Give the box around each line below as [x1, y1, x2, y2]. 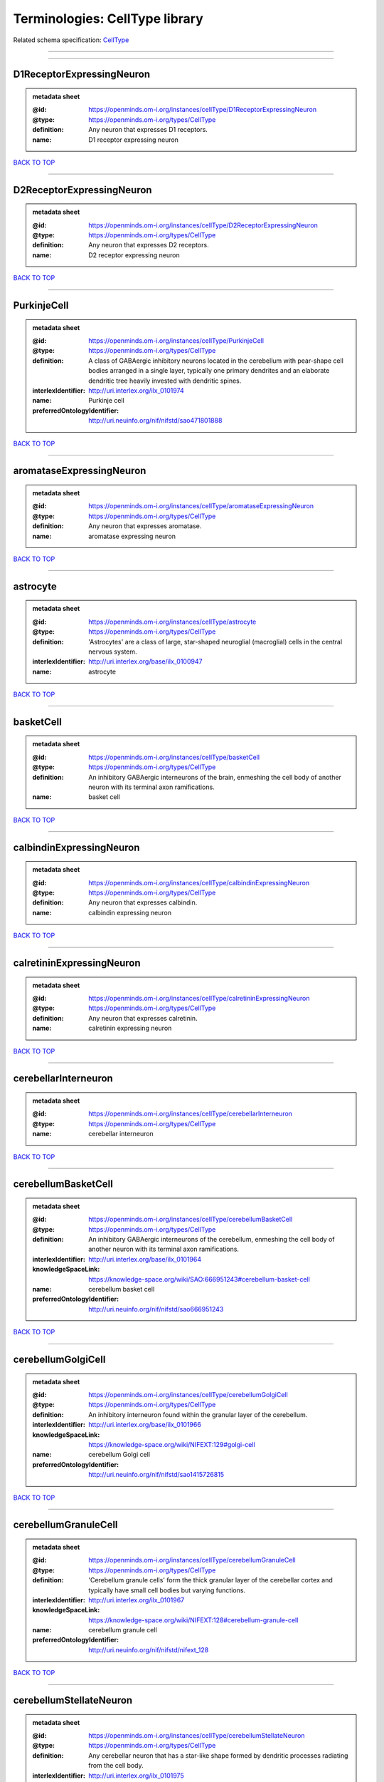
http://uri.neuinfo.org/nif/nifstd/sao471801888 [88, 416, 223, 425]
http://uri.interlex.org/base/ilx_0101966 [88, 1421, 202, 1429]
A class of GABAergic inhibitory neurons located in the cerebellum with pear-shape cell [88, 356, 344, 365]
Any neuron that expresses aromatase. [88, 522, 202, 530]
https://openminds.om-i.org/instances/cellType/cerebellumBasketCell [88, 1215, 293, 1224]
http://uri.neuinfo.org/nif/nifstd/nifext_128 [88, 1645, 209, 1654]
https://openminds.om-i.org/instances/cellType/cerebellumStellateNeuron [88, 1731, 305, 1740]
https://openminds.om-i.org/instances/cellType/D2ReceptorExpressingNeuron [88, 221, 318, 230]
